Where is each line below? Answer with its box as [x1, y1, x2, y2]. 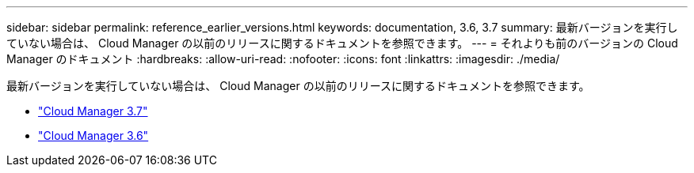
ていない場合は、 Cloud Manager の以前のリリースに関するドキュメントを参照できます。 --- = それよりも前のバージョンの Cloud [6, 36, 678, 50]
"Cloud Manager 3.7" [38, 104, 148, 118]
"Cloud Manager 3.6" [38, 129, 149, 142]
